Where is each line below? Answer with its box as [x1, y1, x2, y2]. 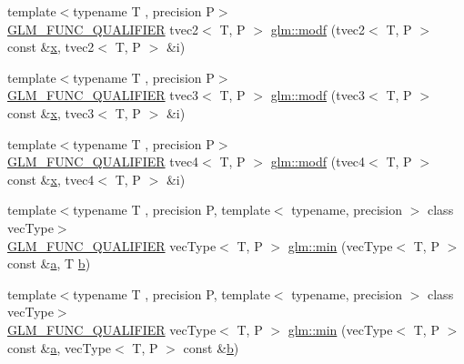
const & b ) [183, 338, 239, 357]
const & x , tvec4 [7, 169, 95, 188]
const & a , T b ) [7, 254, 91, 273]
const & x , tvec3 [7, 103, 95, 122]
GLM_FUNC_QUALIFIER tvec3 [7, 86, 199, 105]
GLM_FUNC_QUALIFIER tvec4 [7, 152, 199, 171]
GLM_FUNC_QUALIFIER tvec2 [7, 19, 199, 38]
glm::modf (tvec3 [270, 86, 366, 105]
